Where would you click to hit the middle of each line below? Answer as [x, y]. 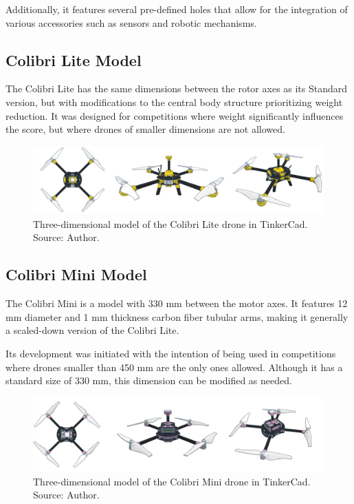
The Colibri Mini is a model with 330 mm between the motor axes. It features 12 [177, 303]
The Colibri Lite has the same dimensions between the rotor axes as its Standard [177, 88]
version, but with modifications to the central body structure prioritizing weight [174, 102]
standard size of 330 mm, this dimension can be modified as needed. [149, 380]
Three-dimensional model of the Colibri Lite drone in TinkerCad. [170, 223]
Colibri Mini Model [76, 274]
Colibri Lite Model [74, 60]
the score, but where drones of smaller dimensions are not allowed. [145, 129]
